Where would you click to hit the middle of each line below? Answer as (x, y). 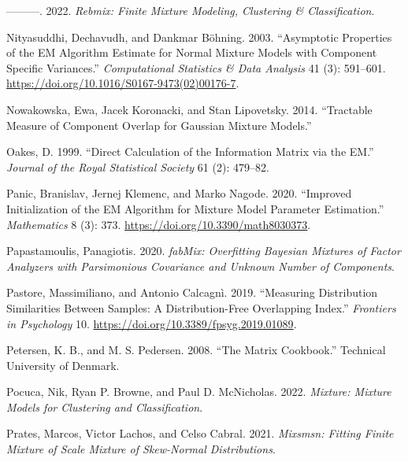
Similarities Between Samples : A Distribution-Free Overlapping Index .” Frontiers (201, 307)
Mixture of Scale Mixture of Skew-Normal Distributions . (141, 449)
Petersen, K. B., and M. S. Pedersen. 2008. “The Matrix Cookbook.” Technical (196, 350)
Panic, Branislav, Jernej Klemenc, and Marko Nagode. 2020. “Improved (179, 193)
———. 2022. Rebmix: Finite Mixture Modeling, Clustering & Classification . (191, 10)
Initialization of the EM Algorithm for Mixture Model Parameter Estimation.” (195, 208)
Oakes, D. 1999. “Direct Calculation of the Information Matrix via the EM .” (190, 152)
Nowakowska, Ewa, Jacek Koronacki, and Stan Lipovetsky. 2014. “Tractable (189, 109)
